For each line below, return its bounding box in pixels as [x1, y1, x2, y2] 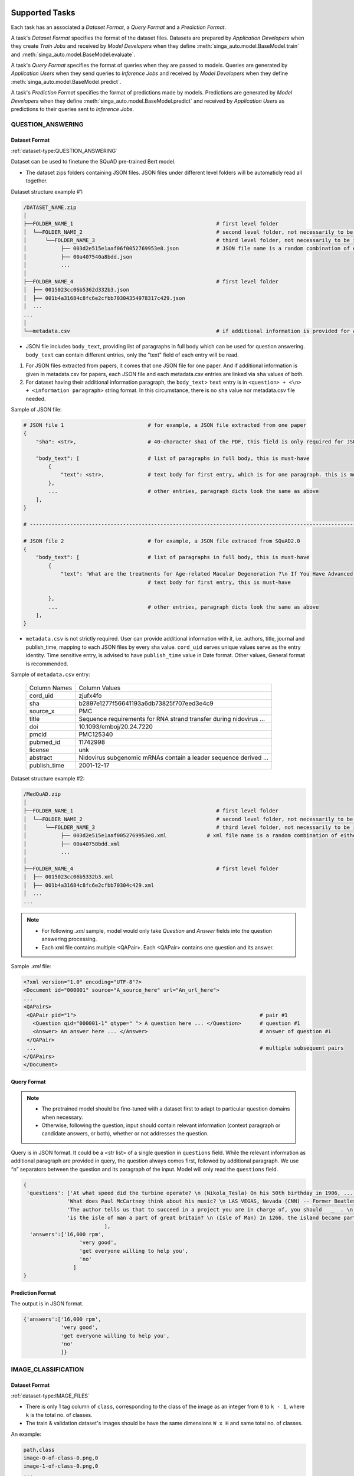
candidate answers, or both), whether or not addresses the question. [41, 1130, 209, 1137]
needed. [25, 395, 46, 402]
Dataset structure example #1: [11, 188, 84, 195]
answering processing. [41, 936, 97, 943]
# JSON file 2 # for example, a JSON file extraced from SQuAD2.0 [23, 537, 300, 544]
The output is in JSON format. [11, 1299, 84, 1307]
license [29, 746, 50, 754]
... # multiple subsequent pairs [27, 1045, 344, 1052]
